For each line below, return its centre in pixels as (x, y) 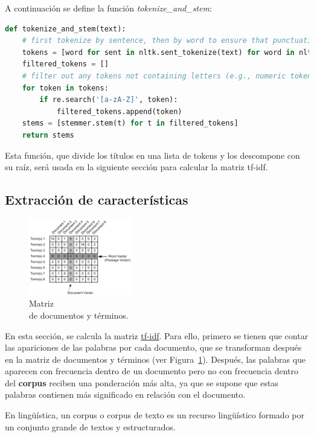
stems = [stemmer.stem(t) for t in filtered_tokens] (130, 123)
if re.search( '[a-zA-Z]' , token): (109, 100)
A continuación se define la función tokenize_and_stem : (108, 8)
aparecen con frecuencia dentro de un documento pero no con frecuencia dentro (152, 371)
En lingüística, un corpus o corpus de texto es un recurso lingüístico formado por (155, 415)
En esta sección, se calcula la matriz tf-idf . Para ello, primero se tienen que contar (157, 335)
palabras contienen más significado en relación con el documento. (125, 394)
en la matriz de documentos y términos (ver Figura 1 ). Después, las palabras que (155, 359)
